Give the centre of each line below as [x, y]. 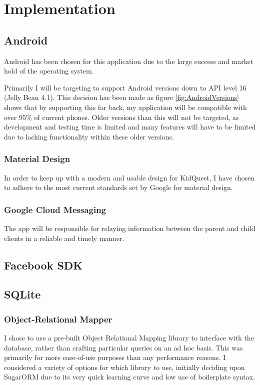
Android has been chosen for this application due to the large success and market [129, 61]
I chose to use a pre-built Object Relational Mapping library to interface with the [129, 337]
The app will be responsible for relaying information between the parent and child [130, 228]
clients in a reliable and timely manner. [64, 238]
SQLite [22, 294]
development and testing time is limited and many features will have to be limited [130, 127]
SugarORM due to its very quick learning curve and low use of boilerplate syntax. [129, 377]
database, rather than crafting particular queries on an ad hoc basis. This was [123, 347]
